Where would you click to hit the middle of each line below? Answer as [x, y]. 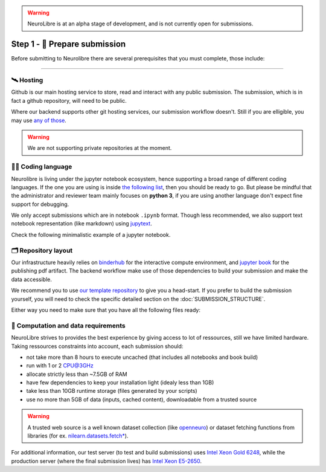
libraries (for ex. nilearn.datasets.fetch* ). [78, 436]
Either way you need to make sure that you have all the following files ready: [106, 310]
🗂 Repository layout [42, 250]
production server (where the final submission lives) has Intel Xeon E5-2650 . [107, 461]
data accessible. [32, 279]
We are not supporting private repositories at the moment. [100, 148]
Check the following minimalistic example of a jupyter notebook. [91, 234]
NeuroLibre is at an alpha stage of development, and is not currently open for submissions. [140, 24]
